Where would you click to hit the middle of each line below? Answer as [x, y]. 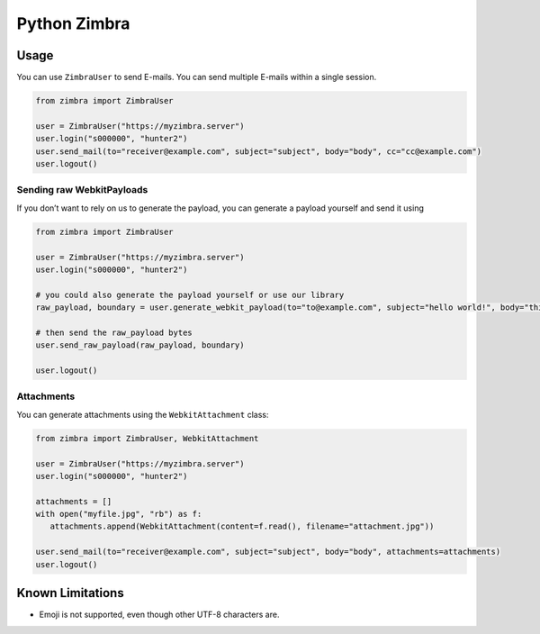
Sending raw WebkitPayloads [82, 190]
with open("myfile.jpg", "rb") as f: [119, 514]
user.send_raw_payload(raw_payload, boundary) [140, 345]
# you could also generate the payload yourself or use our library [190, 294]
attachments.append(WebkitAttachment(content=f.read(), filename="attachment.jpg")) [242, 526]
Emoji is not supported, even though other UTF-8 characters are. [159, 615]
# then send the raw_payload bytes [114, 332]
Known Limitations [71, 593]
